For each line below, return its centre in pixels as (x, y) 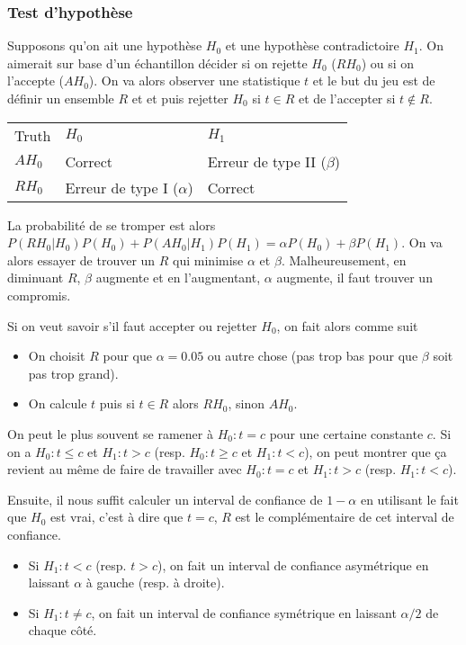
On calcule (58, 403)
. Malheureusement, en (344, 260)
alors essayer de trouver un (81, 260)
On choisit (57, 356)
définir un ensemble (61, 98)
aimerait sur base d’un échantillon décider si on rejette (157, 63)
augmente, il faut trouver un (354, 278)
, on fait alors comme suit (347, 325)
